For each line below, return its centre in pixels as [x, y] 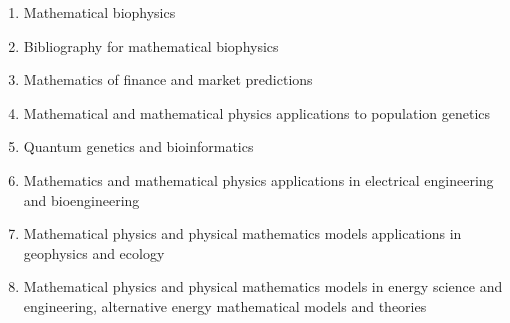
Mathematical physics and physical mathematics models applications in [242, 233]
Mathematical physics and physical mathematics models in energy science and [263, 286]
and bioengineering [81, 199]
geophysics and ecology [94, 252]
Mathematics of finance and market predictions [168, 79]
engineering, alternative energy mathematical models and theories [225, 305]
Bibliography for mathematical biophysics [151, 45]
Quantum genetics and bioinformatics [138, 146]
